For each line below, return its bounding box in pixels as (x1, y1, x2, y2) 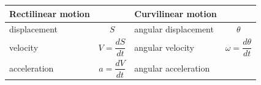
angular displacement (134, 23, 214, 35)
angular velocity (134, 40, 194, 53)
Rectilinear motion (9, 7, 90, 20)
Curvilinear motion (134, 7, 217, 20)
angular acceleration (134, 62, 210, 75)
